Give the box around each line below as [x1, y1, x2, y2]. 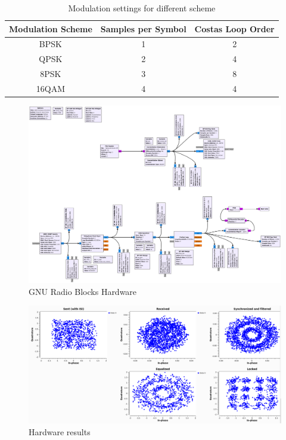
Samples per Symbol [100, 22, 186, 35]
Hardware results [29, 425, 91, 438]
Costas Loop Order [194, 22, 275, 35]
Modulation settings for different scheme [68, 2, 216, 14]
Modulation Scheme [9, 22, 92, 35]
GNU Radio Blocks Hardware [29, 285, 137, 297]
